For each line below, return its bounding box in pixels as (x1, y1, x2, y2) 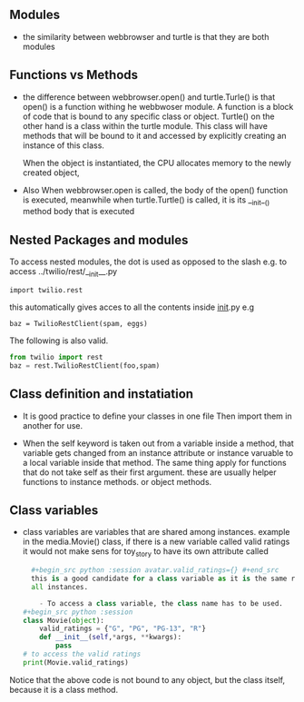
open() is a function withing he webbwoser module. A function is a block (22, 101, 294, 112)
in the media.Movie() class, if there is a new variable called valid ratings (22, 536, 290, 548)
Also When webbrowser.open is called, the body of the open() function (22, 184, 289, 195)
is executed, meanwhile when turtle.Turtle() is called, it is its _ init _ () (22, 194, 270, 207)
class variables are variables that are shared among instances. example (22, 527, 290, 538)
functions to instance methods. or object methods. (22, 476, 212, 487)
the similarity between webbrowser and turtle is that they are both (22, 31, 270, 42)
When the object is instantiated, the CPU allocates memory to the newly (22, 157, 292, 168)
